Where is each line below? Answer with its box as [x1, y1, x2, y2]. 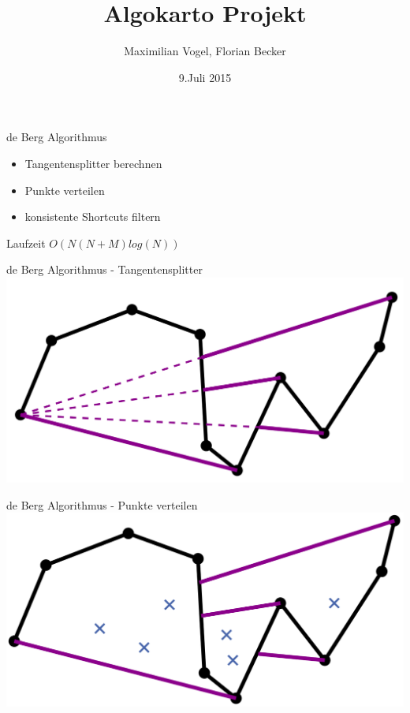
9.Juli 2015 [178, 69, 232, 85]
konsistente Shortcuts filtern [24, 208, 161, 225]
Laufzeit [6, 234, 46, 251]
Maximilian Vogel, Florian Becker [124, 43, 286, 59]
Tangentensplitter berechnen [24, 155, 162, 171]
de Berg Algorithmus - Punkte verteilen [6, 496, 198, 513]
